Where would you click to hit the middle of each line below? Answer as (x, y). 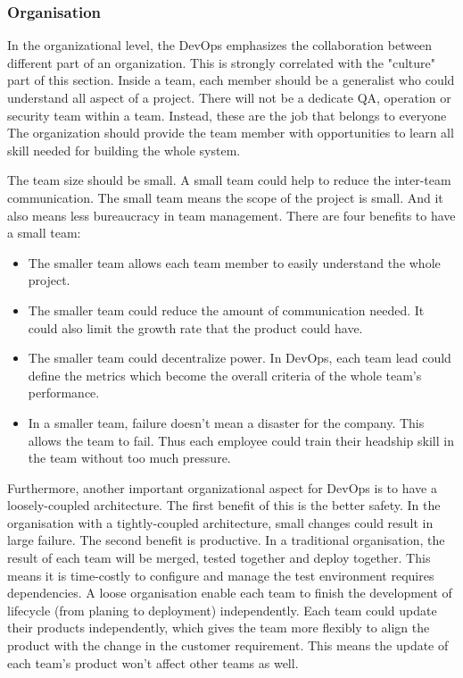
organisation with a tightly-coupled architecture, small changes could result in (220, 522)
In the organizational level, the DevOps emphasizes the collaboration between (220, 45)
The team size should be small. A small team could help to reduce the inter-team (229, 180)
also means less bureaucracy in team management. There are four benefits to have (231, 215)
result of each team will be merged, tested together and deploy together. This (219, 558)
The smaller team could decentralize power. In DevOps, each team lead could (240, 358)
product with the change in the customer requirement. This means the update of (228, 645)
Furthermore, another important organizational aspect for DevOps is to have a (222, 487)
